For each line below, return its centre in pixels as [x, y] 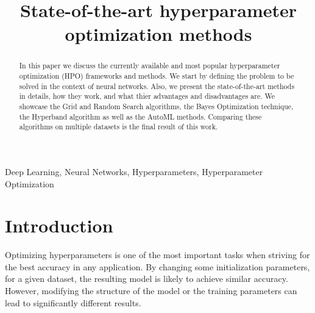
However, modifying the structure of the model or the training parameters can [151, 291]
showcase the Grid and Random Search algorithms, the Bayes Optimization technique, [156, 106]
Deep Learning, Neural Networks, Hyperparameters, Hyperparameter [134, 171]
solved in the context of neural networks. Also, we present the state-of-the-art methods [157, 86]
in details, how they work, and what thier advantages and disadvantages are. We [147, 96]
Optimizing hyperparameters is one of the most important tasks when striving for [157, 255]
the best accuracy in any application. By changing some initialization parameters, [157, 266]
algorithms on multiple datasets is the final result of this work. [119, 127]
